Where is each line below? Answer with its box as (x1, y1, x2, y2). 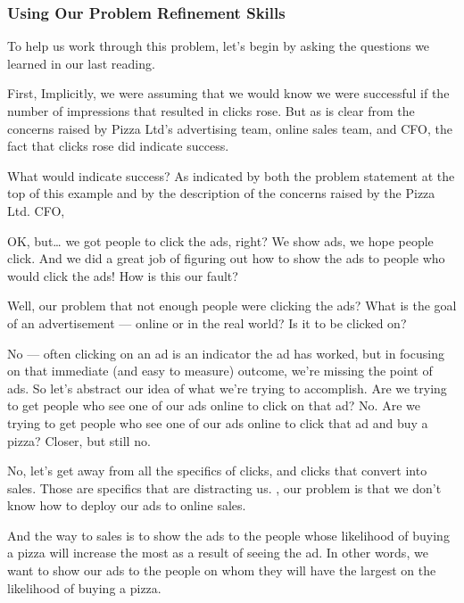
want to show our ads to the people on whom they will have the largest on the (7, 561, 436, 580)
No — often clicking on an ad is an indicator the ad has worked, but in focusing (7, 343, 444, 362)
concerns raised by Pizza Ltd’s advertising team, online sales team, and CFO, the (7, 119, 452, 137)
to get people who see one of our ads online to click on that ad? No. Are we (7, 396, 420, 415)
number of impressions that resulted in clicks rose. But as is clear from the (7, 102, 415, 120)
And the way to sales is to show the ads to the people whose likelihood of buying (7, 525, 450, 544)
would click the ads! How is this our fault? (7, 266, 238, 285)
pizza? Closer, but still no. (7, 431, 151, 450)
